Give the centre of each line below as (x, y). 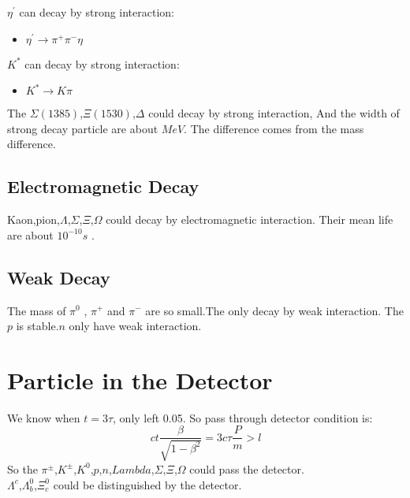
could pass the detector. (247, 468)
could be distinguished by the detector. (147, 484)
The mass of (37, 310)
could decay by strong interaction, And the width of (274, 113)
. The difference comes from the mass (274, 128)
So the (22, 468)
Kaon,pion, (34, 219)
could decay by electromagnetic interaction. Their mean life (250, 219)
